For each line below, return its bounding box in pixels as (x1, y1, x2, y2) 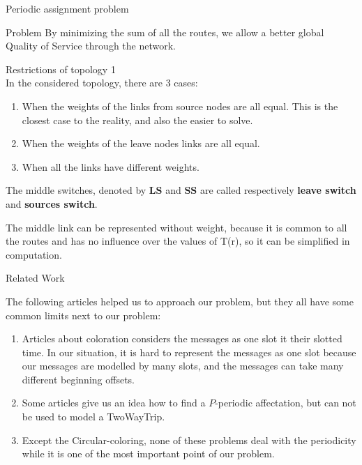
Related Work (6, 270, 65, 285)
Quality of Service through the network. (6, 38, 176, 53)
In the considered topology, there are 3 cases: (6, 75, 198, 90)
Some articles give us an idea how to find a (22, 395, 206, 410)
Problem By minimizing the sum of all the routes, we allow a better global (6, 24, 324, 39)
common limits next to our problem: (6, 307, 161, 322)
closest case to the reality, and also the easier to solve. (22, 112, 253, 127)
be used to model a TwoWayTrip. (22, 409, 165, 424)
